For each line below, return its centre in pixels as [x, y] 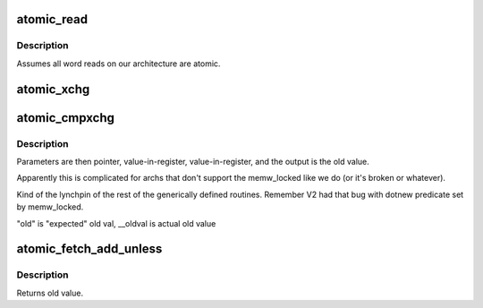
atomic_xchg [53, 89]
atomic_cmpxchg [66, 118]
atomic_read [52, 19]
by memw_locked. [50, 207]
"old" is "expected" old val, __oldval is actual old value [116, 223]
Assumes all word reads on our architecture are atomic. [119, 64]
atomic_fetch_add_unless [89, 249]
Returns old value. [50, 293]
